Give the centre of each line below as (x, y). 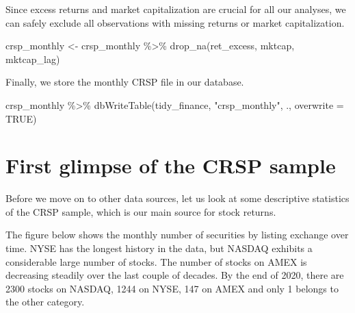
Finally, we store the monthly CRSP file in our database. (125, 82)
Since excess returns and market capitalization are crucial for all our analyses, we (176, 9)
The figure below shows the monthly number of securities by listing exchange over (177, 235)
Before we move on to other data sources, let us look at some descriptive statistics (177, 198)
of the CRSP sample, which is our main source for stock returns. (141, 211)
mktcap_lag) (33, 59)
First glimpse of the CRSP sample (171, 165)
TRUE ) (21, 118)
